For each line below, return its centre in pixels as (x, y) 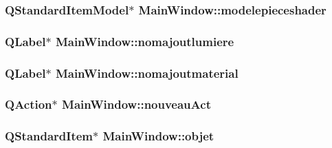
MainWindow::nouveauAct (136, 104)
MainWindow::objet (158, 136)
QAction (29, 104)
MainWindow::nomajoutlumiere (145, 41)
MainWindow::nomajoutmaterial (147, 73)
